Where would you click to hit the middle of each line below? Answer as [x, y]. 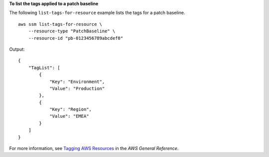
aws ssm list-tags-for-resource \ [60, 24]
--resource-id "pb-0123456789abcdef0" [76, 38]
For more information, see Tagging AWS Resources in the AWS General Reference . [94, 149]
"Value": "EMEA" [69, 116]
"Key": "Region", [71, 110]
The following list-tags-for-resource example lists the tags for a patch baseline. [97, 13]
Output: [17, 49]
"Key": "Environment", [77, 81]
